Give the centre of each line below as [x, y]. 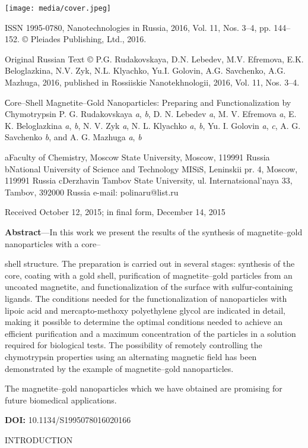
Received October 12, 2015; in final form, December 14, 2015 [115, 212]
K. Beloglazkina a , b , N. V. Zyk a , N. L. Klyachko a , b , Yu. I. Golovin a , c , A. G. [153, 125]
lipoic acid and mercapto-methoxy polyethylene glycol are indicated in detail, [145, 310]
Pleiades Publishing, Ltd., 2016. [88, 39]
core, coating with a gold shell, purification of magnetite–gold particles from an [149, 275]
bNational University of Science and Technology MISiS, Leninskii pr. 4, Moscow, [151, 168]
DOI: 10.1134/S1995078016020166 [68, 420]
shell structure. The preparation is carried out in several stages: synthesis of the [150, 264]
